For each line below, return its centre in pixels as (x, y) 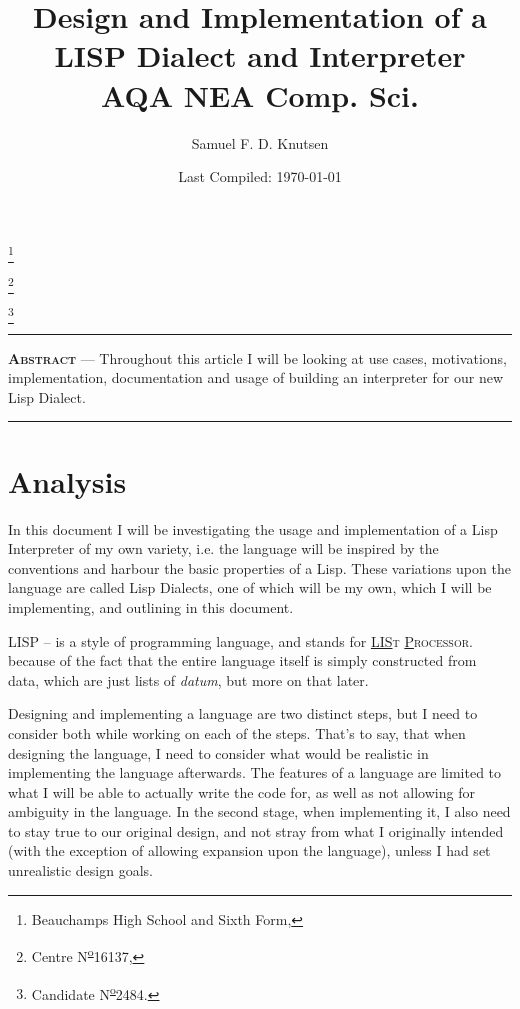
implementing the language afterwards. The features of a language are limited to (255, 772)
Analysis (67, 480)
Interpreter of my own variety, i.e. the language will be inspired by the (223, 548)
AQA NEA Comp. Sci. (260, 94)
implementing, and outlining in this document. (151, 606)
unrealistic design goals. (80, 870)
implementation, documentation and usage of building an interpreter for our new (255, 377)
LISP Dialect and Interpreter (260, 55)
